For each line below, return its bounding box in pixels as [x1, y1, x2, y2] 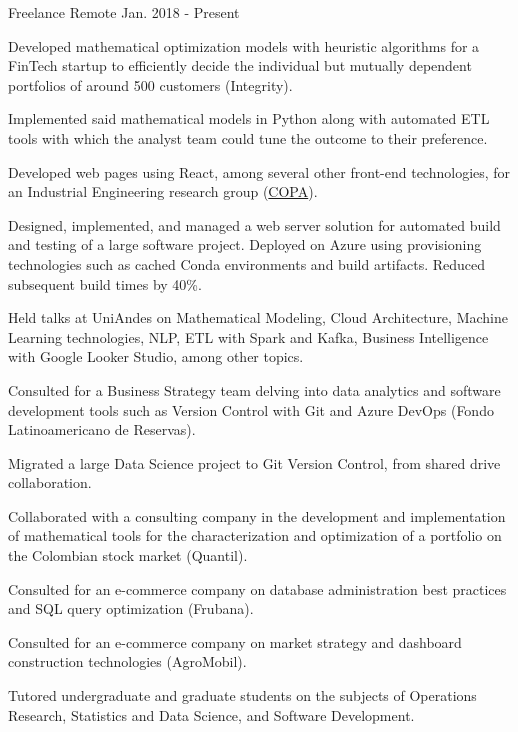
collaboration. [8, 472, 92, 493]
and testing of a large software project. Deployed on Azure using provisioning [8, 234, 482, 255]
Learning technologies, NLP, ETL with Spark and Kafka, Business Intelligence [8, 326, 489, 347]
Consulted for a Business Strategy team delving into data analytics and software [8, 379, 501, 400]
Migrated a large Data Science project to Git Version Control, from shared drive [8, 452, 501, 473]
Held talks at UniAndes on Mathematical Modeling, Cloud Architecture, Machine [8, 307, 508, 328]
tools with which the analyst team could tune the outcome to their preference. [8, 127, 488, 148]
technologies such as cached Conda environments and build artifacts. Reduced [8, 253, 486, 274]
